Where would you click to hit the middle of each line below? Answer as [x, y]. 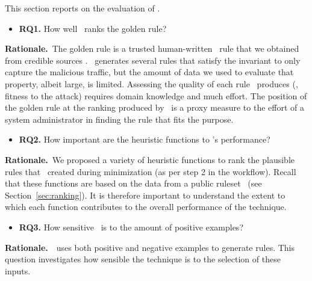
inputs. [18, 270]
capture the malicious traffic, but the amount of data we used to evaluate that [149, 72]
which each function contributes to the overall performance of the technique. [146, 207]
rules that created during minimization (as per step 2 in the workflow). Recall [151, 171]
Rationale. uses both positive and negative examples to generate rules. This [150, 247]
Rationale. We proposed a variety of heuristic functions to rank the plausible [150, 159]
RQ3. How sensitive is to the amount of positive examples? [131, 227]
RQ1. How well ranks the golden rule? [93, 28]
